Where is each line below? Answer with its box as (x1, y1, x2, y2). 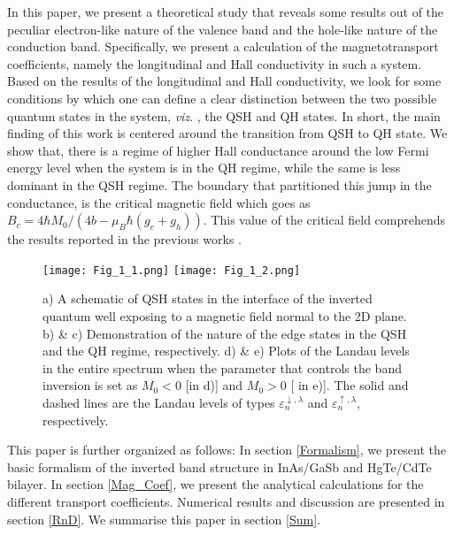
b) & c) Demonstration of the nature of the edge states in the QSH (42, 324, 407, 342)
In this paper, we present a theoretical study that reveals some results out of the (7, 3, 444, 20)
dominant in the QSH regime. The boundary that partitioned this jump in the (7, 175, 432, 194)
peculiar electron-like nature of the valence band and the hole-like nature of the (7, 19, 438, 38)
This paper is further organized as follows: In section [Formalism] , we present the (7, 440, 447, 459)
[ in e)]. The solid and (290, 376, 409, 394)
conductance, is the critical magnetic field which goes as (7, 193, 311, 211)
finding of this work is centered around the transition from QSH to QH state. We (7, 124, 448, 142)
